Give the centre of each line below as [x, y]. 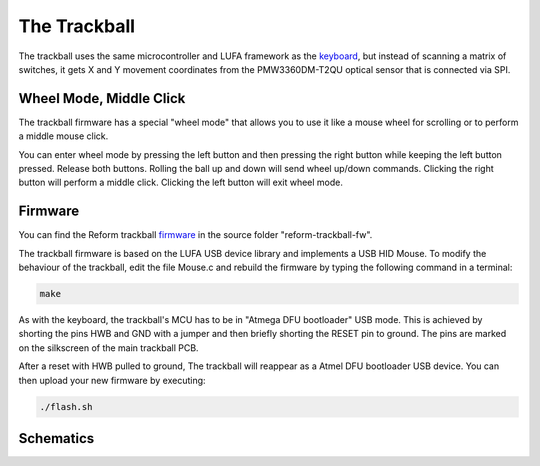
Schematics [56, 438]
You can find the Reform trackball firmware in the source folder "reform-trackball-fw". [195, 235]
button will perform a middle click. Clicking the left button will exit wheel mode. [181, 182]
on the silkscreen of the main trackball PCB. [108, 347]
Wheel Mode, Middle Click [102, 98]
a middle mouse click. [63, 136]
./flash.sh [66, 406]
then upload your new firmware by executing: [112, 380]
